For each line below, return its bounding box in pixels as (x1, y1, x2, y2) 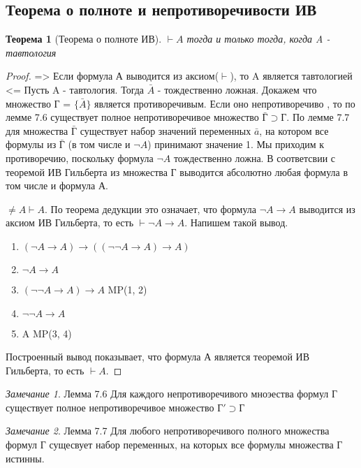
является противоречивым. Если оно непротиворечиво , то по (94, 96, 355, 110)
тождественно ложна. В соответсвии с (173, 150, 336, 165)
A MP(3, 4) (22, 326, 72, 340)
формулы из (6, 137, 57, 152)
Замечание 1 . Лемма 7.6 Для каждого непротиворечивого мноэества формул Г (6, 386, 338, 401)
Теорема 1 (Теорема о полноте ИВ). (6, 31, 162, 46)
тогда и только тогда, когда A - (186, 31, 330, 46)
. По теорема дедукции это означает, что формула (44, 201, 257, 216)
